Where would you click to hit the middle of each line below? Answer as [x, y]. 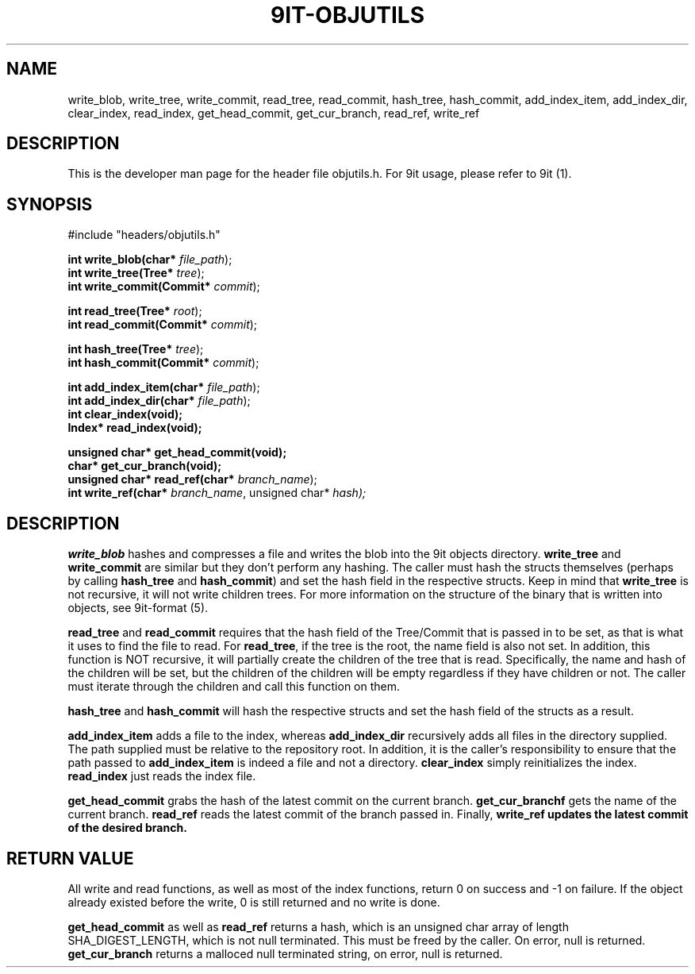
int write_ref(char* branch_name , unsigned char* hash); [217, 493]
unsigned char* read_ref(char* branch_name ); [192, 479]
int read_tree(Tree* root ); [135, 311]
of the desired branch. [127, 828]
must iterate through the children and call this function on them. [234, 687]
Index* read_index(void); [135, 428]
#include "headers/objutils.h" [144, 235]
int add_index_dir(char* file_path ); [159, 401]
